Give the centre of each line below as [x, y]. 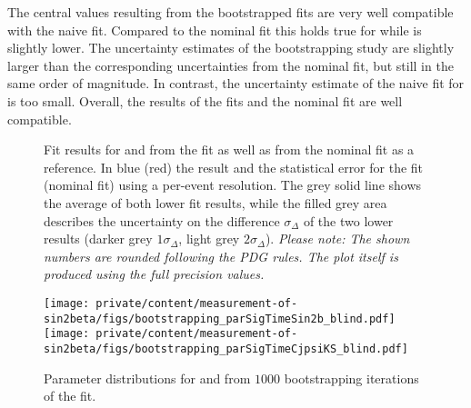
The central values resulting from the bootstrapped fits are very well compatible [230, 12]
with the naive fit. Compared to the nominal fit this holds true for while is [215, 30]
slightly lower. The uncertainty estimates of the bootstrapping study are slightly [231, 48]
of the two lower [348, 220]
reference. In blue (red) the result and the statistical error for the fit [234, 167]
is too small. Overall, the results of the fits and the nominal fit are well [205, 100]
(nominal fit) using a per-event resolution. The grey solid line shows [233, 185]
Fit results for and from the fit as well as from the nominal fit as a [229, 149]
